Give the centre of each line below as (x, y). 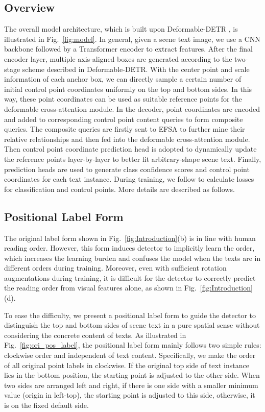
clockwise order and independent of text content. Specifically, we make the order (130, 355)
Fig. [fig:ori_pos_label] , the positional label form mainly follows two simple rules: (133, 345)
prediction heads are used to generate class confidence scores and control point (127, 169)
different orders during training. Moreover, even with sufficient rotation (115, 268)
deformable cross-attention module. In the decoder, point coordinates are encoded (132, 108)
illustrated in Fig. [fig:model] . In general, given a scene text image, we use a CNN (132, 39)
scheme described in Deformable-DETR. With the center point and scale (136, 69)
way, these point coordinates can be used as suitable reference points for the (123, 99)
